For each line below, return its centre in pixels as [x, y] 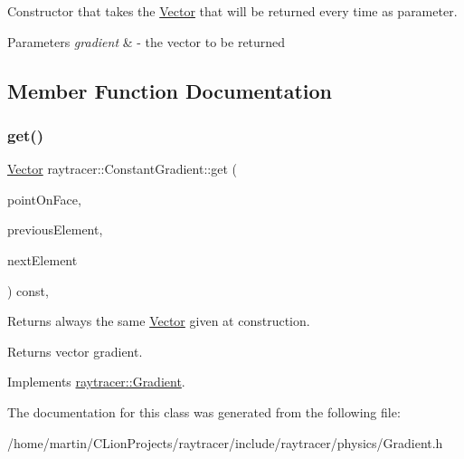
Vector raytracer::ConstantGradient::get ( [122, 169]
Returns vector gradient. [75, 351]
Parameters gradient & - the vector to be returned [147, 41]
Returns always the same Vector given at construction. [159, 321]
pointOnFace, [44, 199]
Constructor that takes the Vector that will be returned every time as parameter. [232, 11]
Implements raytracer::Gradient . [96, 382]
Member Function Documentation [170, 90]
